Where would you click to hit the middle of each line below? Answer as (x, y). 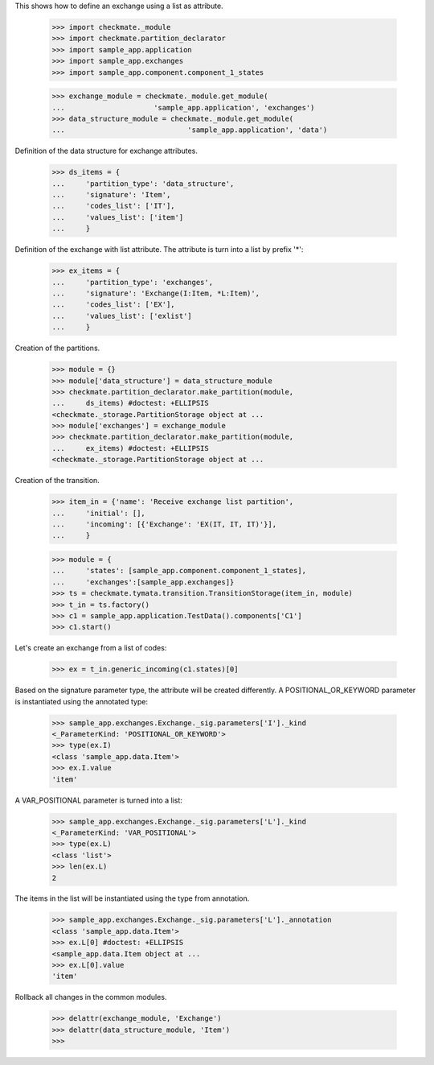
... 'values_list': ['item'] (118, 217)
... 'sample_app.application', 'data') (190, 130)
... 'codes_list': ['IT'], (114, 206)
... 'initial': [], (99, 513)
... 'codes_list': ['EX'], (114, 305)
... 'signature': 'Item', (111, 195)
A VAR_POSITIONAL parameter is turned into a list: (98, 800)
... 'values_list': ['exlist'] (122, 316)
